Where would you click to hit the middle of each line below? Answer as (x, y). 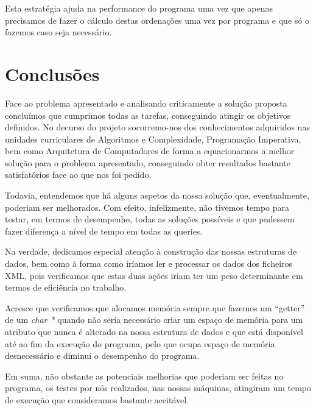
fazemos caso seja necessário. (58, 32)
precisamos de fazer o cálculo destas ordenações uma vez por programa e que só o (157, 20)
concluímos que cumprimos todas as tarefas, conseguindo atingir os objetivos (148, 115)
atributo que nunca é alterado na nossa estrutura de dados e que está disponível (154, 331)
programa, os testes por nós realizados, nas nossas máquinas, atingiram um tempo (158, 388)
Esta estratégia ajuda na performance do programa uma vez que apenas (139, 8)
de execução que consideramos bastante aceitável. (97, 399)
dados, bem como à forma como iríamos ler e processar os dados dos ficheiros (149, 263)
